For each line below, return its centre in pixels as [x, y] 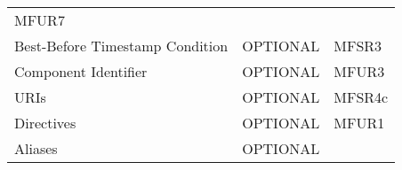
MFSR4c [361, 97]
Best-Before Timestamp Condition [121, 46]
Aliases [36, 148]
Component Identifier [81, 71]
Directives [45, 123]
